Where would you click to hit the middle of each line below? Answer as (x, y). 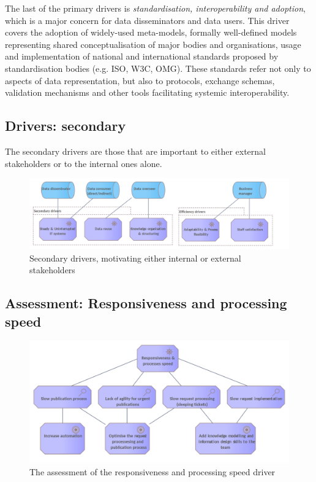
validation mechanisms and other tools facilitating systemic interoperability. (147, 92)
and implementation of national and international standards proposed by (142, 56)
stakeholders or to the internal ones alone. (84, 163)
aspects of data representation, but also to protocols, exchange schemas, (140, 80)
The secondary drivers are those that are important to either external (135, 151)
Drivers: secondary (66, 126)
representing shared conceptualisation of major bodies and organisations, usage (153, 44)
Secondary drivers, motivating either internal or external (135, 258)
